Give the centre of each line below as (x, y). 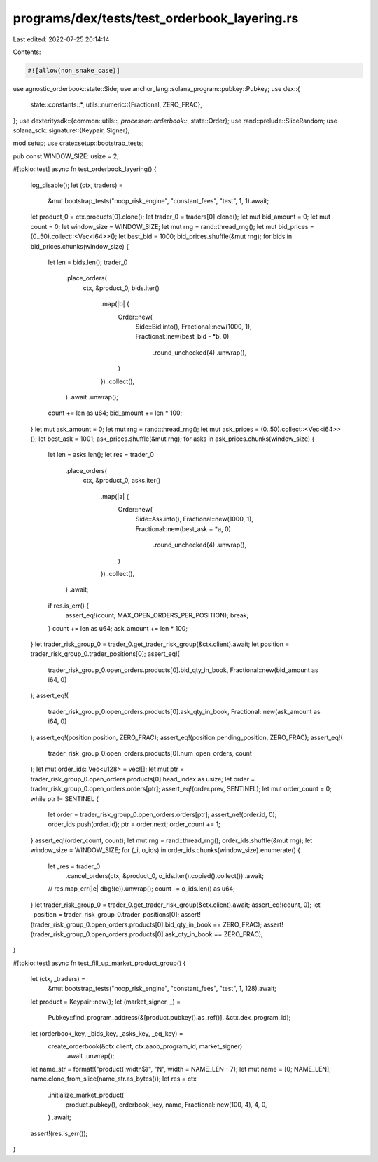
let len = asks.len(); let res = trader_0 (101, 455)
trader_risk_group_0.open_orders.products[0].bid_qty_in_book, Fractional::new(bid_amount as (183, 670)
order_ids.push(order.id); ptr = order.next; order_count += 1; (134, 824)
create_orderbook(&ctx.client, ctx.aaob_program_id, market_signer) (145, 1046)
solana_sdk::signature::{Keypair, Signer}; (71, 130)
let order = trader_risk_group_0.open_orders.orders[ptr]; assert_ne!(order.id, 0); (162, 814)
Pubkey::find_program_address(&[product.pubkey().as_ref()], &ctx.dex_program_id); (169, 1018)
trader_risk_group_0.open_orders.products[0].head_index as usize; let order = (143, 779)
